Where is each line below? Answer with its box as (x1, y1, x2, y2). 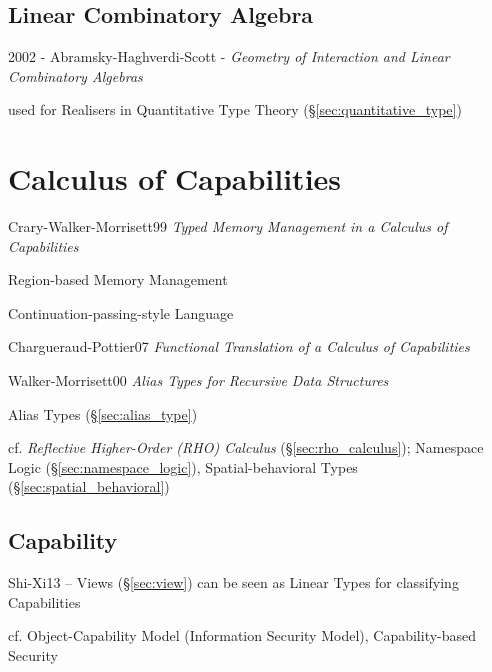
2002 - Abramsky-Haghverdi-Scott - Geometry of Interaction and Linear (8, 46, 450, 67)
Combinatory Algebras (8, 65, 143, 86)
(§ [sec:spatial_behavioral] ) (8, 476, 170, 497)
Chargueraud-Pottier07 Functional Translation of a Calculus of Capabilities (8, 336, 470, 357)
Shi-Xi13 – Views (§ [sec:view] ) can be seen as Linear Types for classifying (8, 572, 459, 593)
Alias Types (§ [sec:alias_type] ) (8, 403, 198, 424)
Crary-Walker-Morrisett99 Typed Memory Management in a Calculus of (8, 216, 448, 237)
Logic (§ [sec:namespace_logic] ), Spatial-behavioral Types (8, 456, 358, 477)
